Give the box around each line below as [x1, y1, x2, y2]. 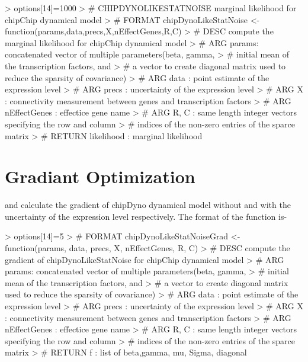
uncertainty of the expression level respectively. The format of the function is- [5, 210, 287, 222]
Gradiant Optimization [5, 164, 195, 188]
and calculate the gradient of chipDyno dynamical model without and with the [5, 198, 291, 211]
